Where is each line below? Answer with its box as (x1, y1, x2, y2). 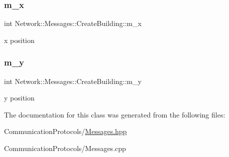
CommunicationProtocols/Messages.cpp (4, 143, 126, 153)
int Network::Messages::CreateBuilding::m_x (4, 18, 142, 28)
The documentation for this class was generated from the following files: (4, 109, 225, 119)
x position (4, 34, 35, 45)
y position (4, 92, 35, 103)
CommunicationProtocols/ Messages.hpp (4, 126, 127, 136)
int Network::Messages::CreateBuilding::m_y (4, 75, 142, 86)
